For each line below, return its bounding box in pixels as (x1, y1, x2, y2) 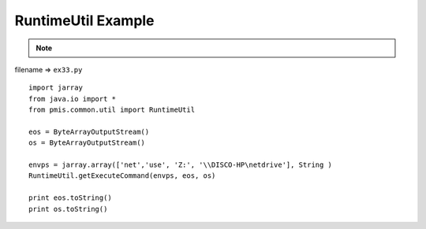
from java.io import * (28, 94, 117, 103)
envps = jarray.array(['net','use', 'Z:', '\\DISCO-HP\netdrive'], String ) (28, 161, 333, 169)
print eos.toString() (28, 194, 112, 202)
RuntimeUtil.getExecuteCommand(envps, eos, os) (28, 172, 216, 180)
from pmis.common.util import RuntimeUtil (28, 105, 196, 114)
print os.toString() (28, 205, 108, 213)
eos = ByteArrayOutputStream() (28, 127, 150, 136)
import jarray (28, 83, 83, 92)
